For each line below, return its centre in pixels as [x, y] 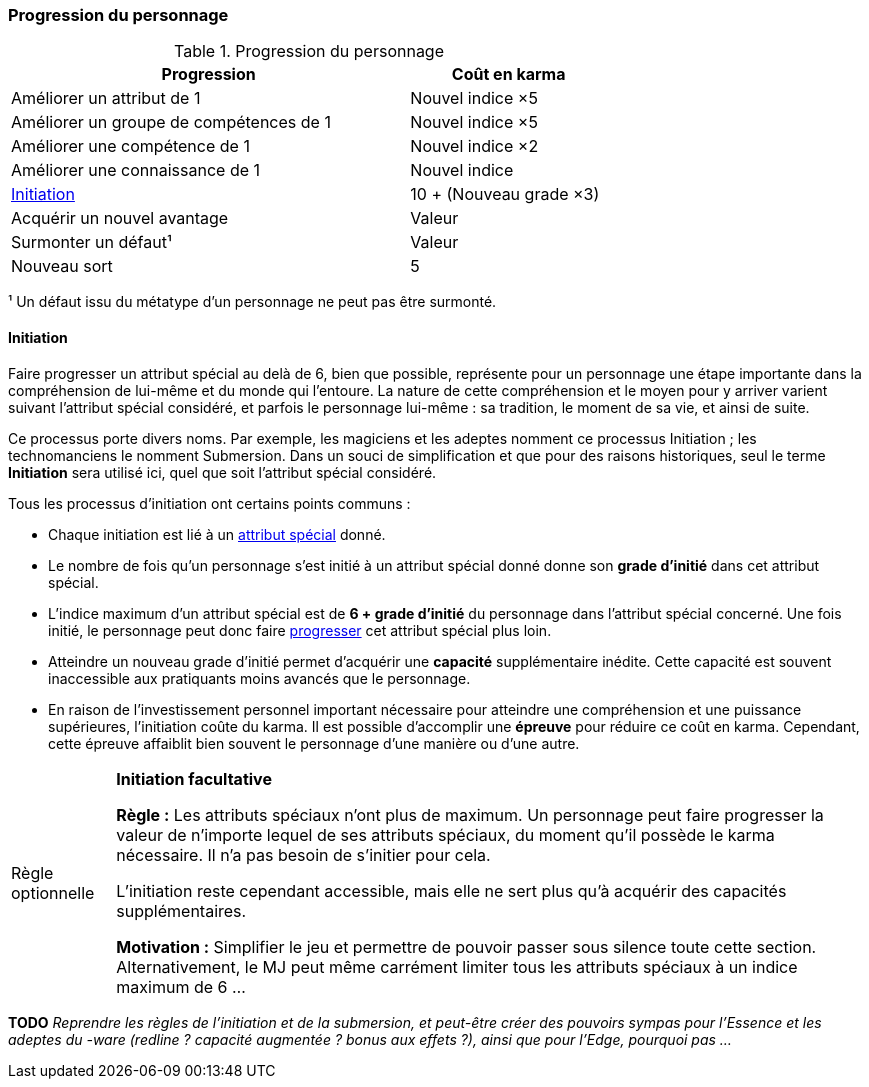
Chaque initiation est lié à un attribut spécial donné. [217, 534]
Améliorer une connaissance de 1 [136, 170]
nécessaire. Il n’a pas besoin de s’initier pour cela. [303, 854]
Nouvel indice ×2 [474, 146]
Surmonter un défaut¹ [91, 242]
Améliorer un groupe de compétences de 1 [171, 122]
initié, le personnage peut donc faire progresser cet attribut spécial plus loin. [300, 630]
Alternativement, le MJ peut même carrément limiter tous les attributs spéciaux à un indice [457, 966]
